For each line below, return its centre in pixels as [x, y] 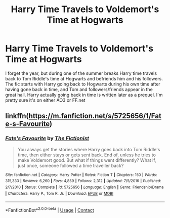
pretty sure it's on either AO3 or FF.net [45, 100]
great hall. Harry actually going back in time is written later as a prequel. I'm [84, 95]
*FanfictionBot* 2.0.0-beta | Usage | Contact [50, 210]
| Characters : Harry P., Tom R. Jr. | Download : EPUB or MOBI [59, 193]
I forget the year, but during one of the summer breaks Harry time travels [81, 73]
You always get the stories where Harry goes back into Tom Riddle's [89, 149]
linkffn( [17, 116]
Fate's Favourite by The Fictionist [47, 139]
